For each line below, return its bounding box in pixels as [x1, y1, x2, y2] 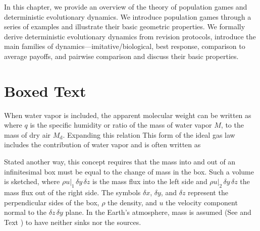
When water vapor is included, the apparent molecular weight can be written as [4, 109, 251, 120]
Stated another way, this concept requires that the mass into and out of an [4, 156, 236, 167]
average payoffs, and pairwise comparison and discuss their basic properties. [4, 50, 239, 61]
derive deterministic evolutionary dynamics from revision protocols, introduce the [4, 31, 256, 41]
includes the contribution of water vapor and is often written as [4, 139, 201, 150]
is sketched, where [4, 176, 60, 187]
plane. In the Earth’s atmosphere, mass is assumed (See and [65, 207, 251, 217]
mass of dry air [4, 129, 51, 140]
